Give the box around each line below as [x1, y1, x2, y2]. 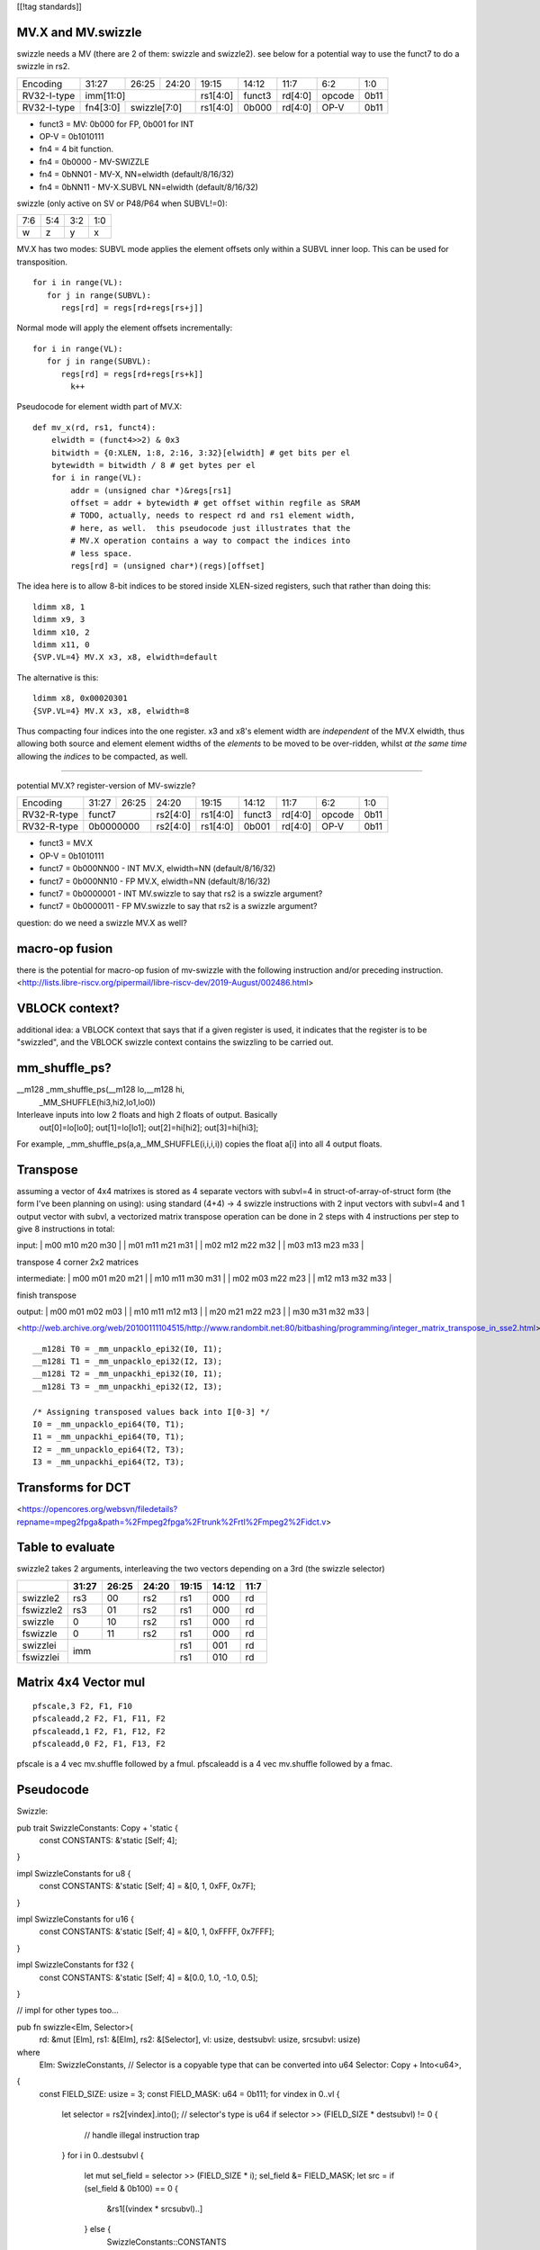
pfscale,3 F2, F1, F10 [32, 1701, 133, 1711]
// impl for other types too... [16, 2005, 119, 2016]
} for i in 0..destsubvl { [61, 2149, 144, 2160]
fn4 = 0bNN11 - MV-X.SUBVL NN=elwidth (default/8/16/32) [39, 181, 258, 193]
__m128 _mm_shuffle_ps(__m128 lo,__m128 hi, [16, 1084, 184, 1095]
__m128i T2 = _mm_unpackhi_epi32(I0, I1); [32, 1369, 223, 1379]
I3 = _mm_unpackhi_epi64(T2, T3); [32, 1457, 184, 1467]
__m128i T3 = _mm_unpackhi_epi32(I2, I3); [32, 1381, 223, 1391]
